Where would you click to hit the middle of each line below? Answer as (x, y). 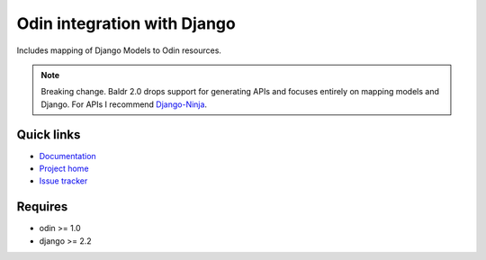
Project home (64, 169)
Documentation (67, 156)
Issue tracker (63, 181)
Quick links (49, 134)
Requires (42, 207)
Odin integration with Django (126, 23)
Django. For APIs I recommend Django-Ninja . (124, 104)
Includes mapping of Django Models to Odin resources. (119, 50)
